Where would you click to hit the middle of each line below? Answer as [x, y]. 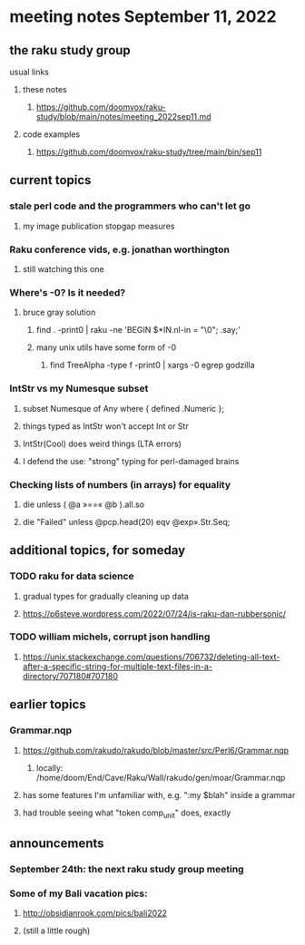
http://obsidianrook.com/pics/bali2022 [95, 912]
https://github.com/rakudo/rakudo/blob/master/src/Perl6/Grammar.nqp [155, 750]
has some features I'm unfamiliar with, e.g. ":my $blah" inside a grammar [159, 794]
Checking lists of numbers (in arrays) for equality [120, 484]
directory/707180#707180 [70, 676]
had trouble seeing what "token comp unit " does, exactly [127, 813]
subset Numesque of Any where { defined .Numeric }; [123, 408]
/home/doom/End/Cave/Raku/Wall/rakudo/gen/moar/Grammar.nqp [161, 777]
